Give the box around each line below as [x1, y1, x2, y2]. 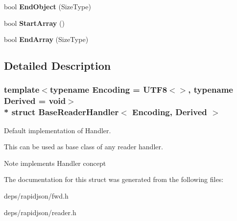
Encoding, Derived [132, 106, 207, 118]
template [4, 83, 40, 96]
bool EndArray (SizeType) [4, 34, 89, 44]
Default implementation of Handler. [4, 125, 111, 135]
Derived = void [4, 95, 66, 107]
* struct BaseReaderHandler [4, 106, 119, 118]
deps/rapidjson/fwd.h [4, 191, 69, 201]
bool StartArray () [4, 18, 65, 28]
